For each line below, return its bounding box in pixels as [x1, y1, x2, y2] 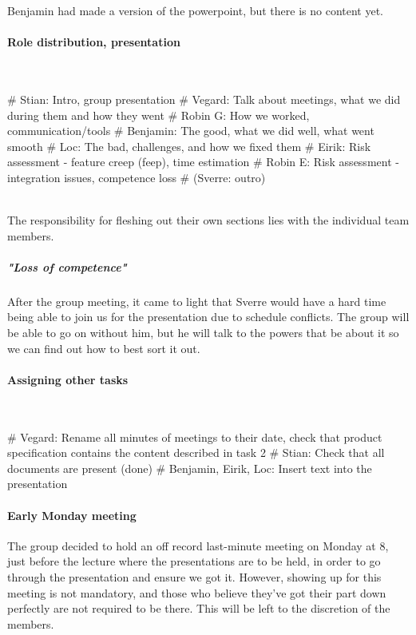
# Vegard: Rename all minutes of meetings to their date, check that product [7, 428, 382, 445]
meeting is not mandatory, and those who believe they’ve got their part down [7, 584, 386, 601]
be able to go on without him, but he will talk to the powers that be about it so [7, 324, 399, 341]
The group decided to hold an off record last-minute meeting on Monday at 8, [7, 537, 389, 554]
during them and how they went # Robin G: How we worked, [7, 106, 310, 123]
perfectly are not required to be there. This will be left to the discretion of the [7, 600, 390, 617]
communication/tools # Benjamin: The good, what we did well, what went [7, 122, 374, 139]
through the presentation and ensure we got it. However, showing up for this [7, 569, 382, 585]
